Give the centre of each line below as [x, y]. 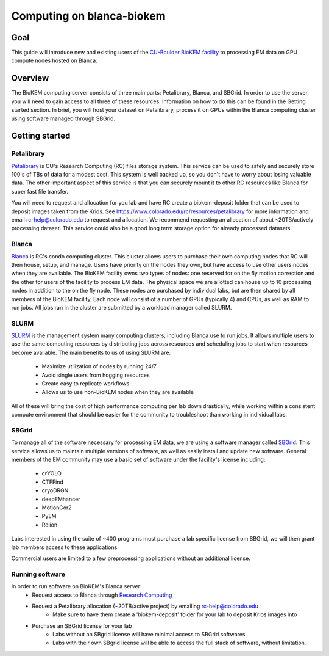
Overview [30, 78]
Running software [38, 574]
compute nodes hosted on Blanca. [54, 60]
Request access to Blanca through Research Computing [102, 595]
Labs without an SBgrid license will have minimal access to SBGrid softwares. [150, 635]
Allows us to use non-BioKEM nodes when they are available [118, 392]
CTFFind [53, 482]
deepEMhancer [61, 499]
